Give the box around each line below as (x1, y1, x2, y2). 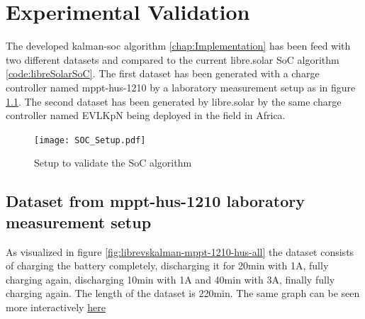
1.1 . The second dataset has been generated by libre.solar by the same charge (6, 94, 342, 108)
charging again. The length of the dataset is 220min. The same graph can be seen (6, 286, 360, 301)
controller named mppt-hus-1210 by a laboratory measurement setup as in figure (6, 79, 356, 94)
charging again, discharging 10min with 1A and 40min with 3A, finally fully (6, 272, 335, 286)
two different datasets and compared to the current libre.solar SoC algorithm (6, 52, 339, 67)
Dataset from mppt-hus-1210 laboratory (6, 190, 305, 212)
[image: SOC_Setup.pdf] (34, 135, 146, 145)
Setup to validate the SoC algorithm (34, 155, 192, 170)
